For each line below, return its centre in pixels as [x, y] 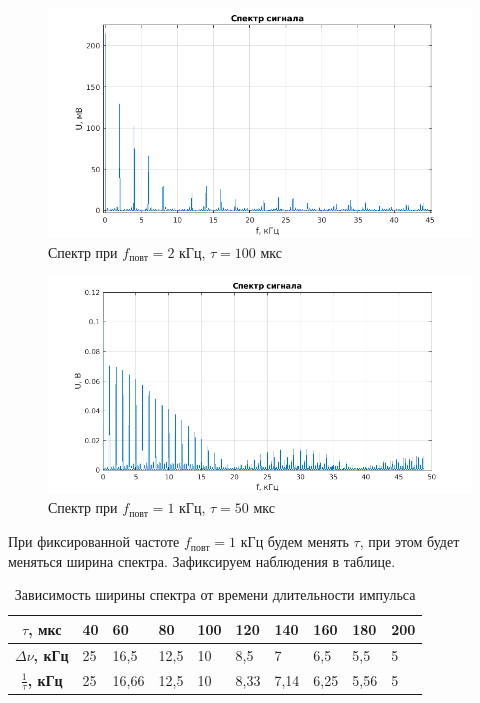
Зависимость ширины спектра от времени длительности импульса [215, 594]
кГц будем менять [294, 541]
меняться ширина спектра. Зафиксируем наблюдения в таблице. [202, 560]
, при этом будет [409, 541]
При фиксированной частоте [94, 541]
